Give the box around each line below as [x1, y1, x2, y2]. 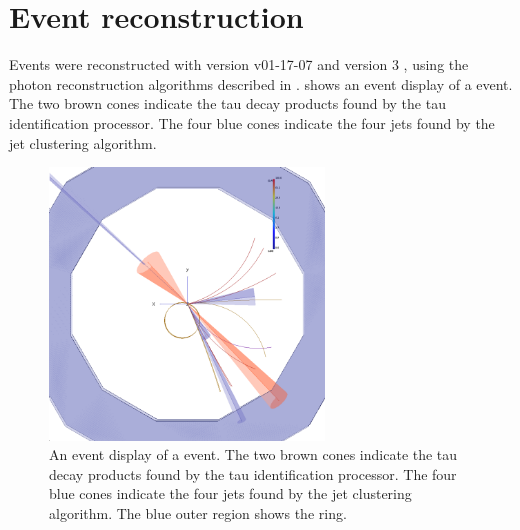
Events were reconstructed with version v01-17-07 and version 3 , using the [9, 54, 469, 75]
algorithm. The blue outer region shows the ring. [49, 502, 347, 523]
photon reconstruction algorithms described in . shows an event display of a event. [9, 73, 513, 94]
